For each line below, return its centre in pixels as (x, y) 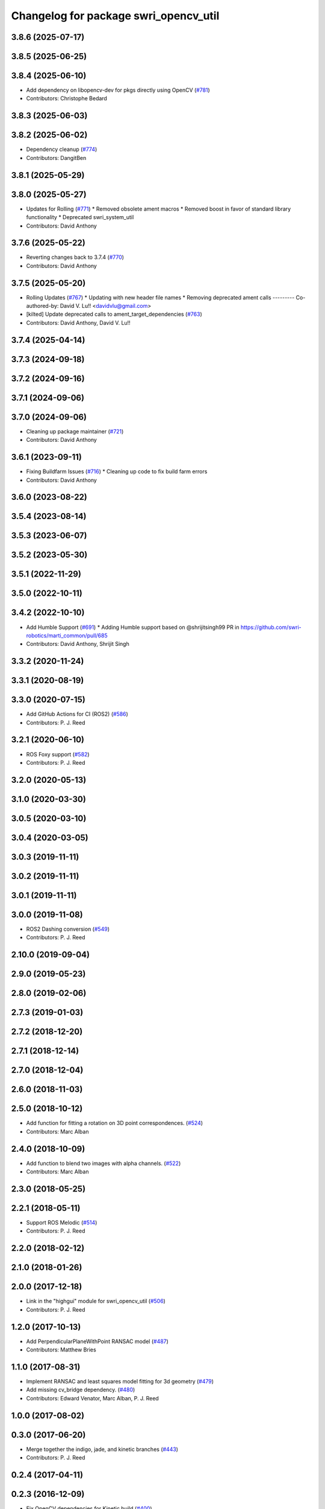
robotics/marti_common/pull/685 (67, 635)
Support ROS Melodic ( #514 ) (62, 1222)
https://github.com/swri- (271, 627)
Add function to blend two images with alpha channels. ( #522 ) (104, 1163)
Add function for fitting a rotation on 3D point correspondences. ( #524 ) (115, 1123)
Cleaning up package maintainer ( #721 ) (75, 431)
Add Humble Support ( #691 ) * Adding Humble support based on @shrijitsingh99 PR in (133, 627)
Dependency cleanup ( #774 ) (62, 149)
